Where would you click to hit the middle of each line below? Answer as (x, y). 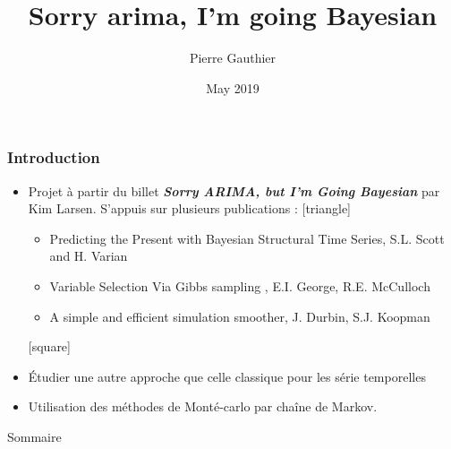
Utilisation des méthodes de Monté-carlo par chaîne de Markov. (203, 406)
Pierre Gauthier (233, 58)
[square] (49, 346)
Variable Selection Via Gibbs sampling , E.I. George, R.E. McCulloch (240, 285)
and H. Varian (89, 256)
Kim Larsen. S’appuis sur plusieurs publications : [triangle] (190, 208)
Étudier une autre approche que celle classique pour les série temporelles (227, 376)
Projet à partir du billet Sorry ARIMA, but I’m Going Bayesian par (234, 190)
